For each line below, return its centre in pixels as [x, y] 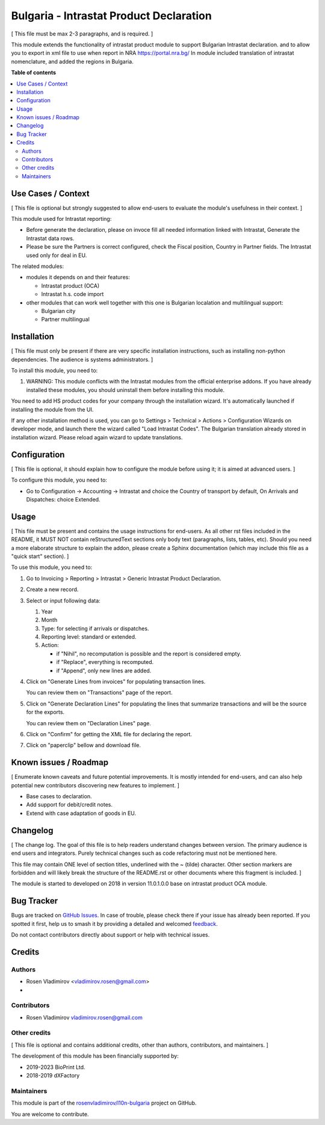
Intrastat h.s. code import [73, 294]
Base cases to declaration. [59, 796]
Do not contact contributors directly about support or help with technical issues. [110, 935]
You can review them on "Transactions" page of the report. [99, 693]
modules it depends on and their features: [78, 277]
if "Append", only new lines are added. [104, 671]
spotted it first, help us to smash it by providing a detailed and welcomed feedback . [114, 923]
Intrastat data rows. [50, 238]
